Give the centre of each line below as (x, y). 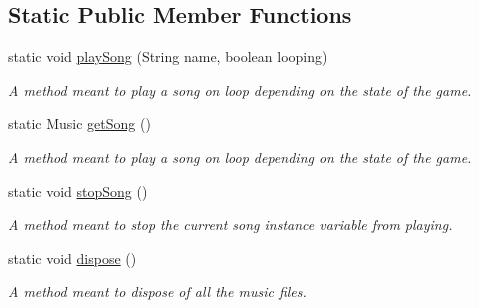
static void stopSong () (78, 190)
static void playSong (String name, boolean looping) (168, 56)
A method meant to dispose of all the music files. (157, 291)
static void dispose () (72, 257)
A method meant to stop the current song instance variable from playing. (230, 224)
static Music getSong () (79, 123)
